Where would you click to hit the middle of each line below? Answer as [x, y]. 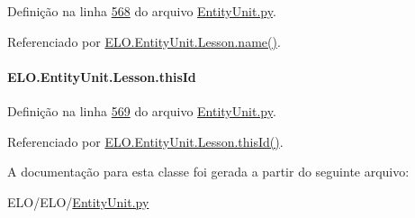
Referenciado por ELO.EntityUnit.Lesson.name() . [144, 41]
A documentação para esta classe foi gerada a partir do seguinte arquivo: [208, 172]
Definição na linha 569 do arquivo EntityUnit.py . [142, 110]
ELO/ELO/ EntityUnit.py [78, 201]
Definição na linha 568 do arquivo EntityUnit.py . [142, 11]
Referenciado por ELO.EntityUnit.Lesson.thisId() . [145, 141]
